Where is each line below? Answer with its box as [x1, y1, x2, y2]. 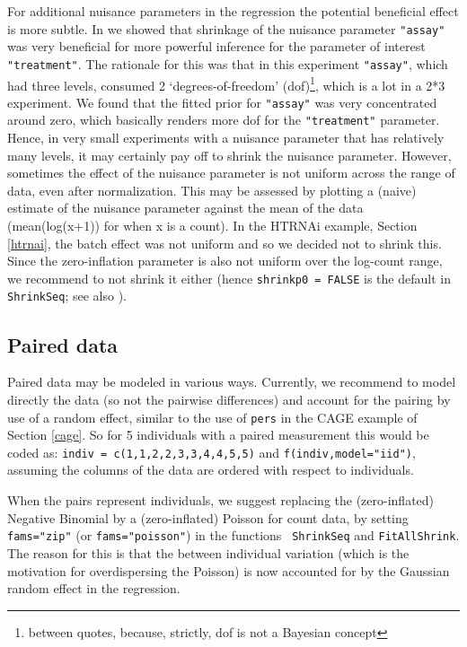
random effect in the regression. [7, 579, 181, 598]
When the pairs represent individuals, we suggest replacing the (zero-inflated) [7, 491, 435, 510]
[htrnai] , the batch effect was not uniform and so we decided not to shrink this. [7, 233, 442, 252]
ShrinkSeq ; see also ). [7, 286, 128, 305]
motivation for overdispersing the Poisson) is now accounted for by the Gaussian [7, 561, 450, 580]
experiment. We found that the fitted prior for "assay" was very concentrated [7, 92, 437, 111]
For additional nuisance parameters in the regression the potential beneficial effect [7, 2, 459, 20]
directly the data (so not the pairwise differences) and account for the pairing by [7, 389, 451, 408]
